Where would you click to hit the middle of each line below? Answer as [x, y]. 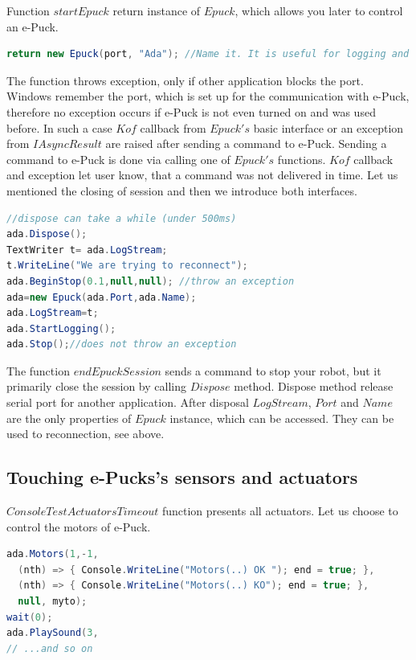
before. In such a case [59, 127]
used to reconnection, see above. [86, 434]
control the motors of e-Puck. [79, 526]
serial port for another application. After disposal [128, 402]
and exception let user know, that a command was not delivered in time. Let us [202, 175]
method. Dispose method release [314, 386]
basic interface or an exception [328, 127]
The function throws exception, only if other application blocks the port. [185, 80]
